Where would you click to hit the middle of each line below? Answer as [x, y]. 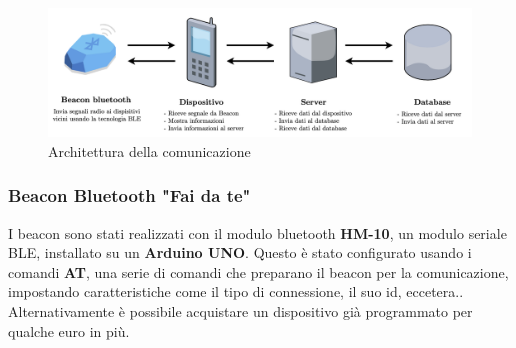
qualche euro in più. [69, 330]
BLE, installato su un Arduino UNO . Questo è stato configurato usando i [240, 252]
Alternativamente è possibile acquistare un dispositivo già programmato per [240, 310]
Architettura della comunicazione [149, 150]
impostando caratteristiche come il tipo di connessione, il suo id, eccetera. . [236, 291]
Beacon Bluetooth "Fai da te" [129, 195]
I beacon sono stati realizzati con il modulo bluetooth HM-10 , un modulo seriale [257, 232]
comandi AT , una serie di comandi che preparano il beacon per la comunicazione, [258, 271]
